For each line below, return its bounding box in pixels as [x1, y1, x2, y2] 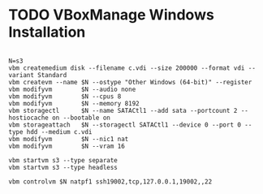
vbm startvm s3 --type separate [8, 156, 118, 164]
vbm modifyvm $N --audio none [8, 85, 136, 93]
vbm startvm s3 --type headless [8, 163, 118, 171]
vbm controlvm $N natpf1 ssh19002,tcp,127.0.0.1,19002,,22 [8, 177, 213, 186]
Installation [8, 23, 86, 41]
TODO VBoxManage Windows [8, 6, 215, 24]
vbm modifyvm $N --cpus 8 [8, 92, 122, 101]
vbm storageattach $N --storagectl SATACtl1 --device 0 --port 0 [8, 120, 242, 129]
